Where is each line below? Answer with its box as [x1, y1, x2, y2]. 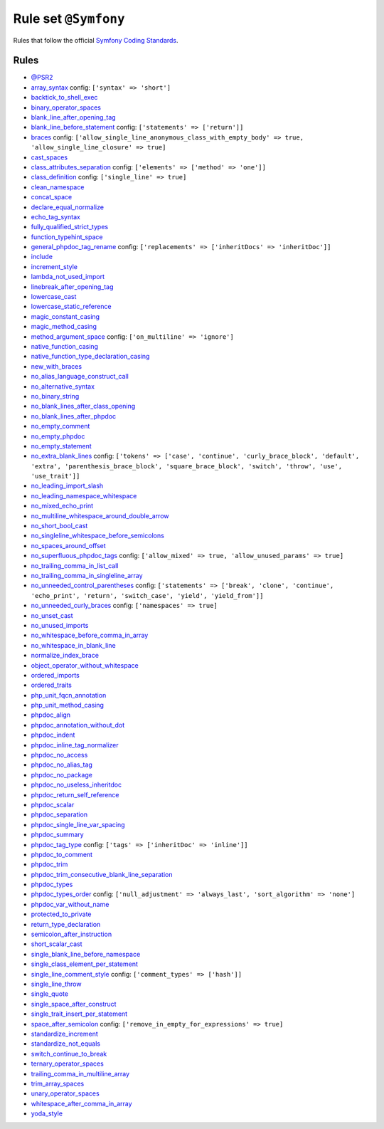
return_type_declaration [31, 920, 101, 928]
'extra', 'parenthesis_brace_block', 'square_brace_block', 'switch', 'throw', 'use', [31, 462, 343, 470]
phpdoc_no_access [31, 751, 88, 760]
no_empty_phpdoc [31, 431, 85, 441]
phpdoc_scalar [31, 800, 75, 809]
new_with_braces [31, 362, 82, 370]
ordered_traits [31, 681, 73, 690]
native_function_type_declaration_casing [31, 352, 150, 361]
